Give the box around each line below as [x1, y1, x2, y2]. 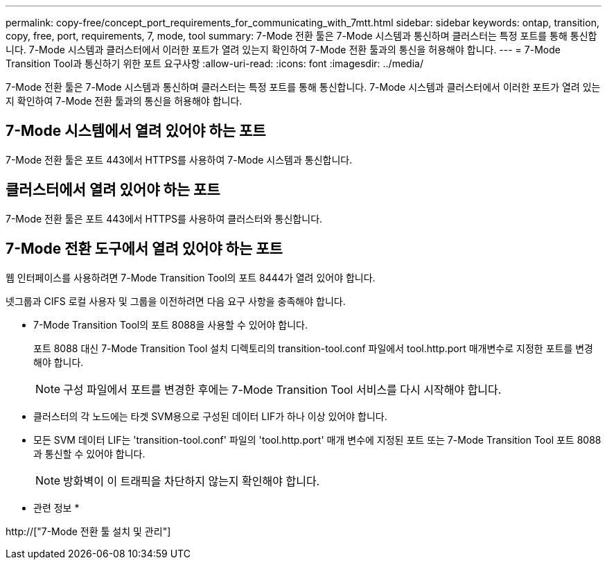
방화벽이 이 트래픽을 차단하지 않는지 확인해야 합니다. [63, 473, 320, 488]
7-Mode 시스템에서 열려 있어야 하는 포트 [6, 122, 266, 140]
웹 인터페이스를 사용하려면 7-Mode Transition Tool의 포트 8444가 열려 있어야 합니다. [6, 271, 376, 284]
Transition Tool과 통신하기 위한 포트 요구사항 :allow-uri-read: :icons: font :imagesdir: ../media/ [6, 58, 423, 69]
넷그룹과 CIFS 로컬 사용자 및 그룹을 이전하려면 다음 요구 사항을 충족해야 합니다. [6, 295, 346, 307]
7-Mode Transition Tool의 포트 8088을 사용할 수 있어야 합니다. [33, 318, 308, 331]
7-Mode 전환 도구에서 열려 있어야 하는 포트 [6, 240, 283, 258]
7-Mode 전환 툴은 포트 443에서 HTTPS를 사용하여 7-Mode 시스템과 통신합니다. [6, 153, 353, 166]
